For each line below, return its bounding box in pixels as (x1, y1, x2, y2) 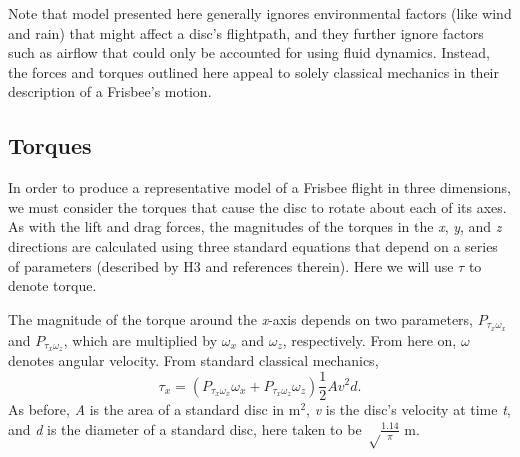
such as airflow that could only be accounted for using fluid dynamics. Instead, (8, 42, 490, 63)
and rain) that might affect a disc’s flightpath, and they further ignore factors (8, 22, 484, 43)
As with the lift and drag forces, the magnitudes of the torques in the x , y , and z (8, 216, 502, 237)
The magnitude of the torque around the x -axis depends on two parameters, (8, 308, 474, 329)
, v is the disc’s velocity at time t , (306, 399, 511, 420)
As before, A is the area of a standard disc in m (8, 399, 301, 420)
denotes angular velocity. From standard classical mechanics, (8, 350, 379, 371)
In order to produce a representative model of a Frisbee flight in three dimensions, (8, 177, 511, 198)
